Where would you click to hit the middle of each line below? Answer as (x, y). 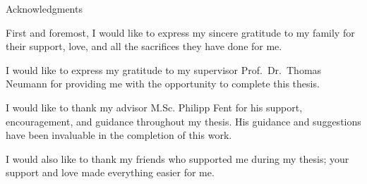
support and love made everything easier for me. (110, 172)
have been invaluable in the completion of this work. (119, 135)
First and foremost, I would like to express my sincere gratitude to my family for (180, 32)
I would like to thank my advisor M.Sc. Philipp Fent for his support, (154, 107)
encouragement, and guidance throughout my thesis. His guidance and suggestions (183, 121)
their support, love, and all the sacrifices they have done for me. (144, 46)
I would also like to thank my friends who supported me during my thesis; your (178, 158)
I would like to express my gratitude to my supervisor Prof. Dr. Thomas (164, 69)
